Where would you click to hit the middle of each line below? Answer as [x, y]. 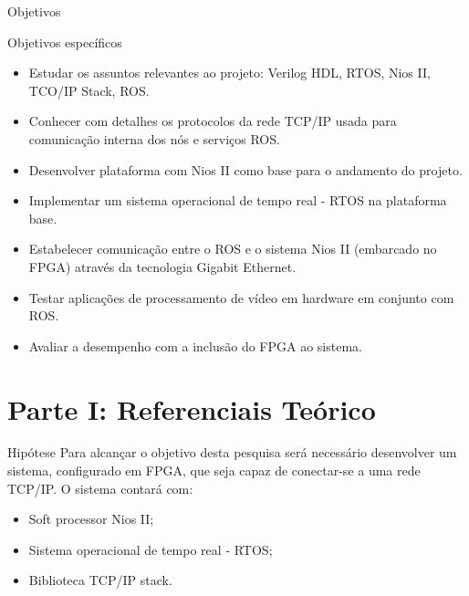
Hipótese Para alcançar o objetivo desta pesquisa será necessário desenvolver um [232, 452]
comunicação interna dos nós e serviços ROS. [154, 138]
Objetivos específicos [65, 42]
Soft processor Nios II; [91, 519]
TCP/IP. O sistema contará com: [100, 488]
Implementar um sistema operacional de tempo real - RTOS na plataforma [238, 200]
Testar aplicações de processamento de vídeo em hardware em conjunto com [241, 297]
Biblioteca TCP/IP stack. [100, 580]
